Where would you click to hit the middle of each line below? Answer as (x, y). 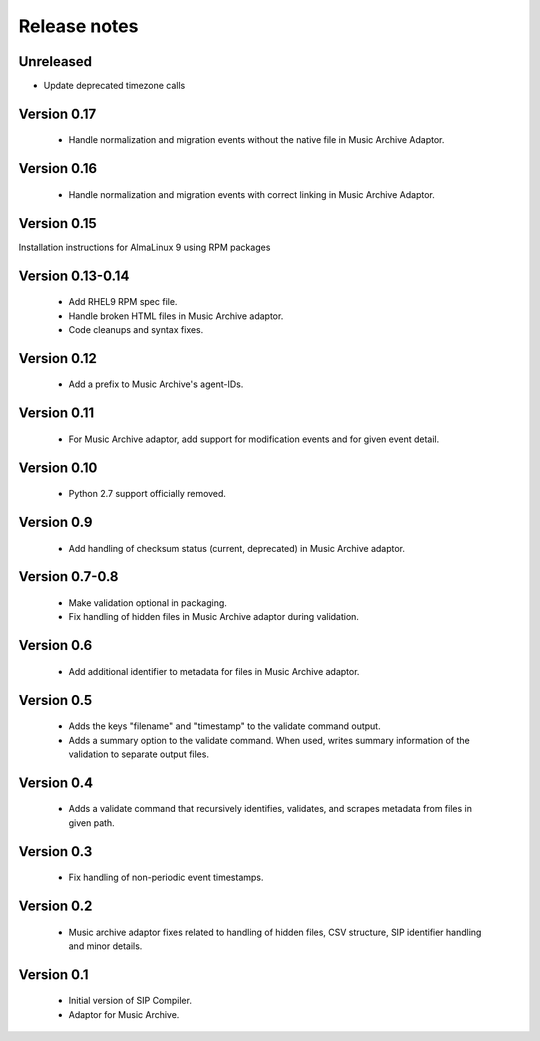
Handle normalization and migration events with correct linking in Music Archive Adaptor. (251, 194)
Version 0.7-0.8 (68, 576)
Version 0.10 (58, 467)
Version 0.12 (57, 358)
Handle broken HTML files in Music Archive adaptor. (176, 316)
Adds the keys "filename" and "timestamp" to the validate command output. (224, 726)
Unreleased (55, 61)
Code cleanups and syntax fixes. (136, 329)
